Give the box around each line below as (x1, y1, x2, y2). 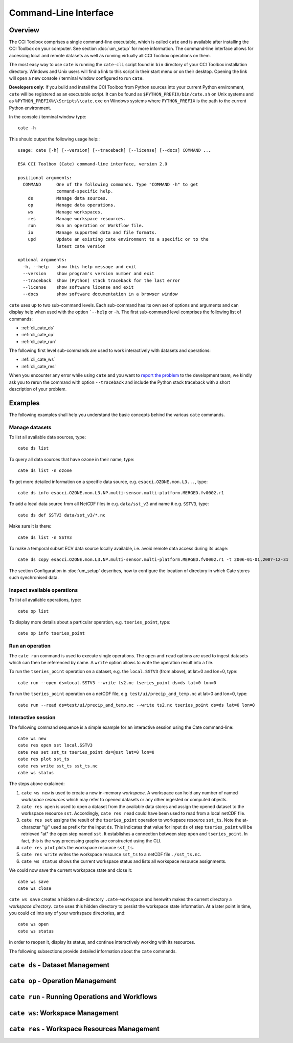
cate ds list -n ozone (18, 468, 72, 473)
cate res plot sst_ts (18, 756, 69, 762)
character (21, 824, 41, 830)
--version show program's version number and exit (23, 271, 155, 277)
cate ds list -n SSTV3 (18, 534, 72, 540)
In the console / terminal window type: (9, 114, 87, 119)
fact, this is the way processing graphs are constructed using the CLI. (21, 837, 161, 844)
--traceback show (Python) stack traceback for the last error (23, 278, 180, 283)
